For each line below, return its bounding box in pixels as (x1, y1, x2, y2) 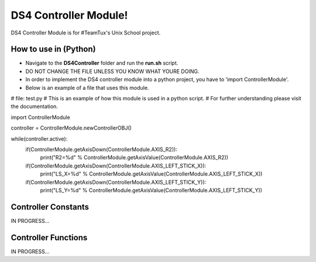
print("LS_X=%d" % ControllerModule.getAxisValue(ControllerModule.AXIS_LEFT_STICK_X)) (40, 170, 263, 177)
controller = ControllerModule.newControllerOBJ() (11, 124, 132, 131)
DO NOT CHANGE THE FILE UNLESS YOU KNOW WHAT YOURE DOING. (25, 68, 200, 75)
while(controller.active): (11, 135, 68, 142)
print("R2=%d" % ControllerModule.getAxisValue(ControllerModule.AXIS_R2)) (40, 154, 228, 161)
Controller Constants (11, 202, 90, 212)
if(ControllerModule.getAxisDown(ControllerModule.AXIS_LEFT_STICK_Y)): (25, 179, 207, 186)
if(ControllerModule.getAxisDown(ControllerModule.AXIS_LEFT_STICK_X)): (25, 162, 207, 169)
